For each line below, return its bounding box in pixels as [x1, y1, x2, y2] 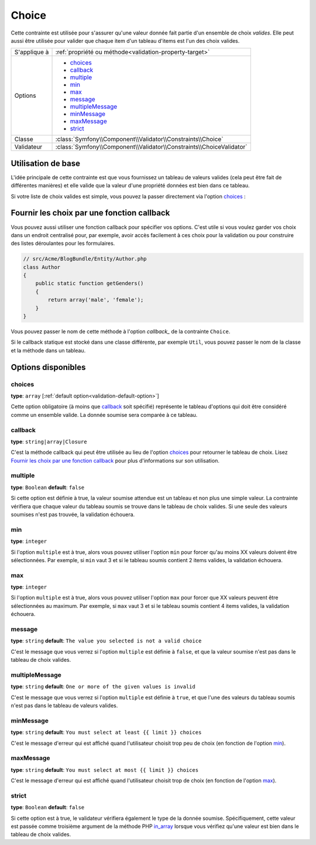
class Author [23, 264, 61, 271]
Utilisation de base [11, 158, 81, 168]
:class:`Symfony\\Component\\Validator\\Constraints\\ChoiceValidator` [55, 143, 248, 151]
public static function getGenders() [35, 280, 144, 287]
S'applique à [14, 48, 49, 56]
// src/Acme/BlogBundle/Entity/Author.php [23, 255, 147, 262]
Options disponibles [11, 362, 86, 372]
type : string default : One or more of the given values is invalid [11, 683, 195, 690]
